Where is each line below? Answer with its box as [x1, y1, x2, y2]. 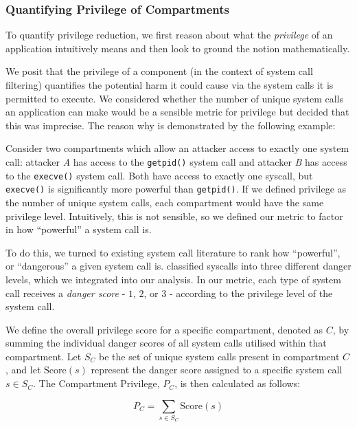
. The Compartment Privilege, [33, 376, 160, 391]
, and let [5, 362, 41, 377]
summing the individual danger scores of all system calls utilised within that [5, 336, 327, 350]
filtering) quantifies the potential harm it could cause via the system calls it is [5, 78, 334, 91]
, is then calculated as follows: [174, 376, 301, 391]
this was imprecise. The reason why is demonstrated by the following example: [5, 118, 336, 132]
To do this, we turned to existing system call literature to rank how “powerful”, [5, 245, 341, 259]
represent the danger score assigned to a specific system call [91, 362, 343, 377]
